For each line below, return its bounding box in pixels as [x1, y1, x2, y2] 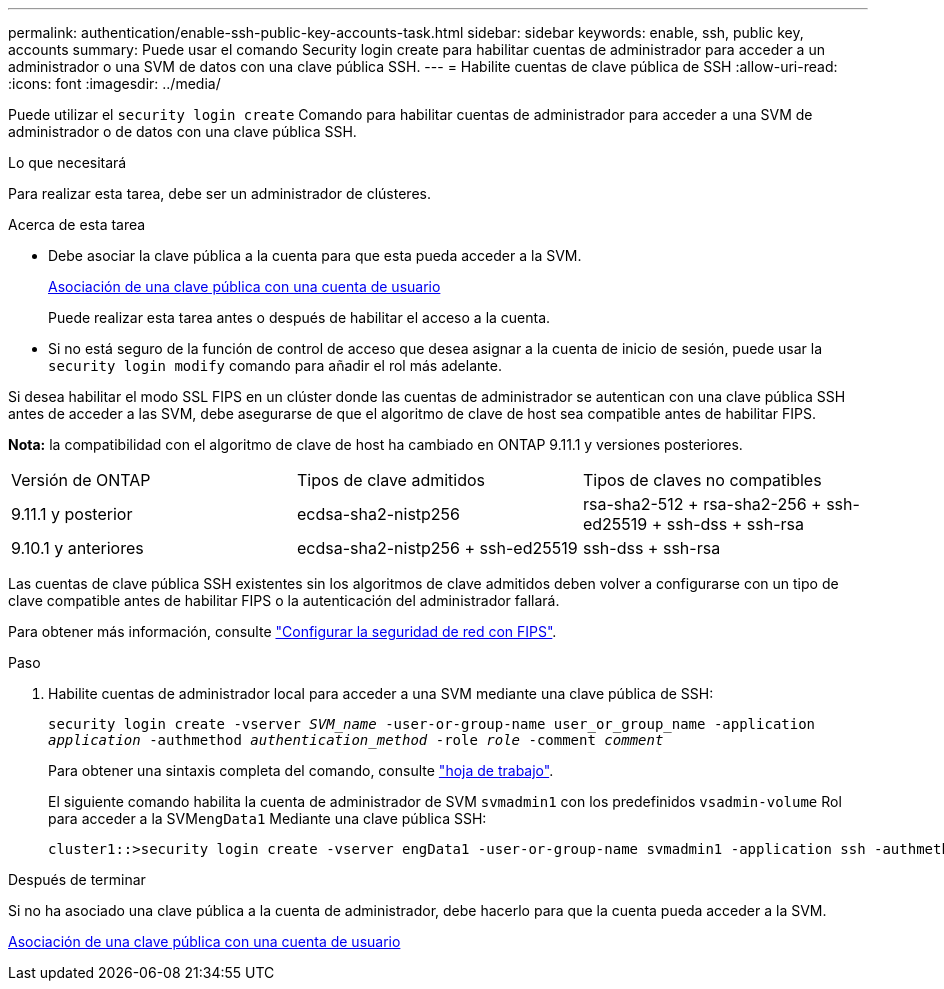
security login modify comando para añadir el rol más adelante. [48, 357, 502, 374]
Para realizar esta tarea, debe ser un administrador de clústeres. [8, 185, 431, 202]
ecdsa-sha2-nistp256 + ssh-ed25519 [296, 538, 578, 558]
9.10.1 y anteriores [11, 538, 144, 558]
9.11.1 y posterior [11, 504, 133, 524]
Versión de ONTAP [11, 470, 151, 490]
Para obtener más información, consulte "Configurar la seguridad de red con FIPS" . [8, 623, 557, 640]
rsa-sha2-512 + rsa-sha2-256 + [582, 494, 822, 514]
